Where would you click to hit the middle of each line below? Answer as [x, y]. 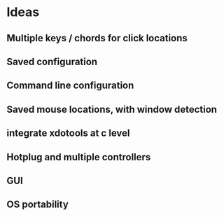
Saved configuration [52, 61]
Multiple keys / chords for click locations [97, 38]
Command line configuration [70, 86]
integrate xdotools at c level [68, 133]
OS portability [38, 205]
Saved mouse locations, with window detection [112, 109]
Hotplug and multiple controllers [79, 157]
